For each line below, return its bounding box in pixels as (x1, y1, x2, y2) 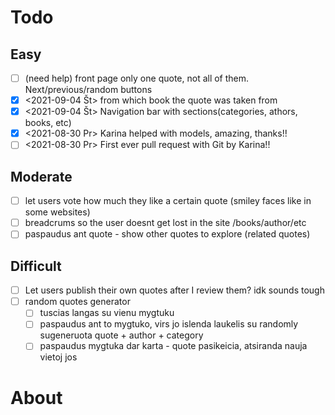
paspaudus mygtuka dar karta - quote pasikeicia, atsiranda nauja (39, 340, 308, 352)
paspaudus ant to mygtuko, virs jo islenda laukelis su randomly (39, 318, 299, 330)
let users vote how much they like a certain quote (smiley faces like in (24, 195, 312, 207)
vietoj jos (39, 351, 78, 363)
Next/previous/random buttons (24, 84, 153, 96)
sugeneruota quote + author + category (39, 329, 204, 341)
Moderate (10, 168, 73, 185)
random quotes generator (24, 296, 131, 308)
